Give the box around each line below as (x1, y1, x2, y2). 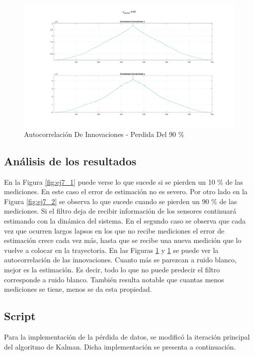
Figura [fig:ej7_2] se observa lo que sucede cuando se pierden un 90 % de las (4, 196, 237, 206)
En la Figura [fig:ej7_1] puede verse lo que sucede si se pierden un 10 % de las (4, 176, 243, 187)
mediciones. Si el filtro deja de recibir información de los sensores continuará (4, 206, 237, 216)
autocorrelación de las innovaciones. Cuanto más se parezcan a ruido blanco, (4, 254, 237, 265)
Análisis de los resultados (4, 153, 137, 168)
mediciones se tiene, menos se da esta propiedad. (4, 284, 152, 294)
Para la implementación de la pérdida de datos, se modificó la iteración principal (4, 331, 250, 342)
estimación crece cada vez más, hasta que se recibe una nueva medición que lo (4, 235, 242, 245)
